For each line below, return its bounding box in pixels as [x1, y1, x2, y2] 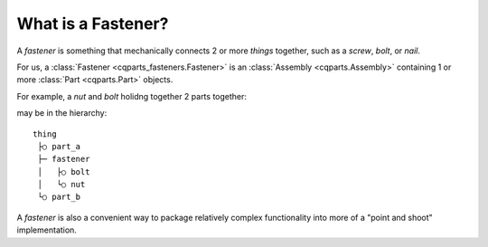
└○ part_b [37, 192, 81, 203]
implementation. [16, 224, 77, 235]
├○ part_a [37, 141, 81, 151]
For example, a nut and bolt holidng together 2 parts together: [16, 90, 248, 101]
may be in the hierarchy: [16, 108, 108, 119]
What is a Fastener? [16, 14, 169, 33]
